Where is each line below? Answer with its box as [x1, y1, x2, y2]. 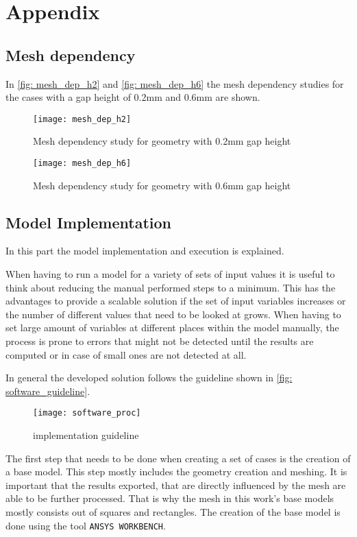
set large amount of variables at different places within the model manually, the [5, 320, 339, 335]
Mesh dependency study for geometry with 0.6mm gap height [33, 178, 291, 192]
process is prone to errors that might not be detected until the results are [5, 334, 314, 348]
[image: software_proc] [33, 408, 141, 418]
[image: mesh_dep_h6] [33, 158, 132, 169]
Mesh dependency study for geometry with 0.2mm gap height [33, 134, 291, 148]
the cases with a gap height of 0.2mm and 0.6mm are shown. [5, 90, 260, 104]
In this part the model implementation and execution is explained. [5, 243, 284, 258]
